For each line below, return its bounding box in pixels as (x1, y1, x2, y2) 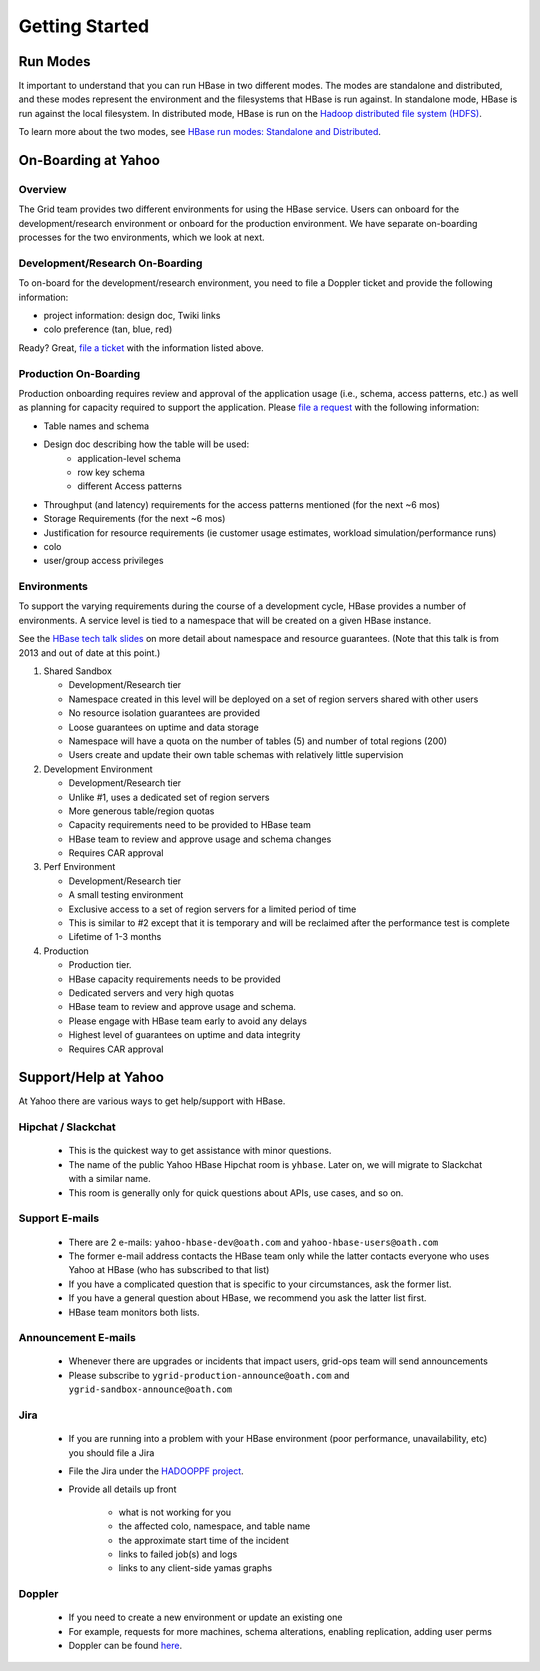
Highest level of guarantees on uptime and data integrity (68, 1029, 301, 1041)
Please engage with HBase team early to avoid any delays (68, 1015, 307, 1027)
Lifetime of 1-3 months (68, 931, 162, 943)
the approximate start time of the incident (118, 1534, 290, 1546)
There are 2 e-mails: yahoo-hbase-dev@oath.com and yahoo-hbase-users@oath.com (68, 1236, 439, 1248)
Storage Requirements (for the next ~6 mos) (43, 513, 226, 525)
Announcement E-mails (18, 1331, 137, 1345)
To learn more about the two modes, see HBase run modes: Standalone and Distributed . (18, 126, 382, 138)
